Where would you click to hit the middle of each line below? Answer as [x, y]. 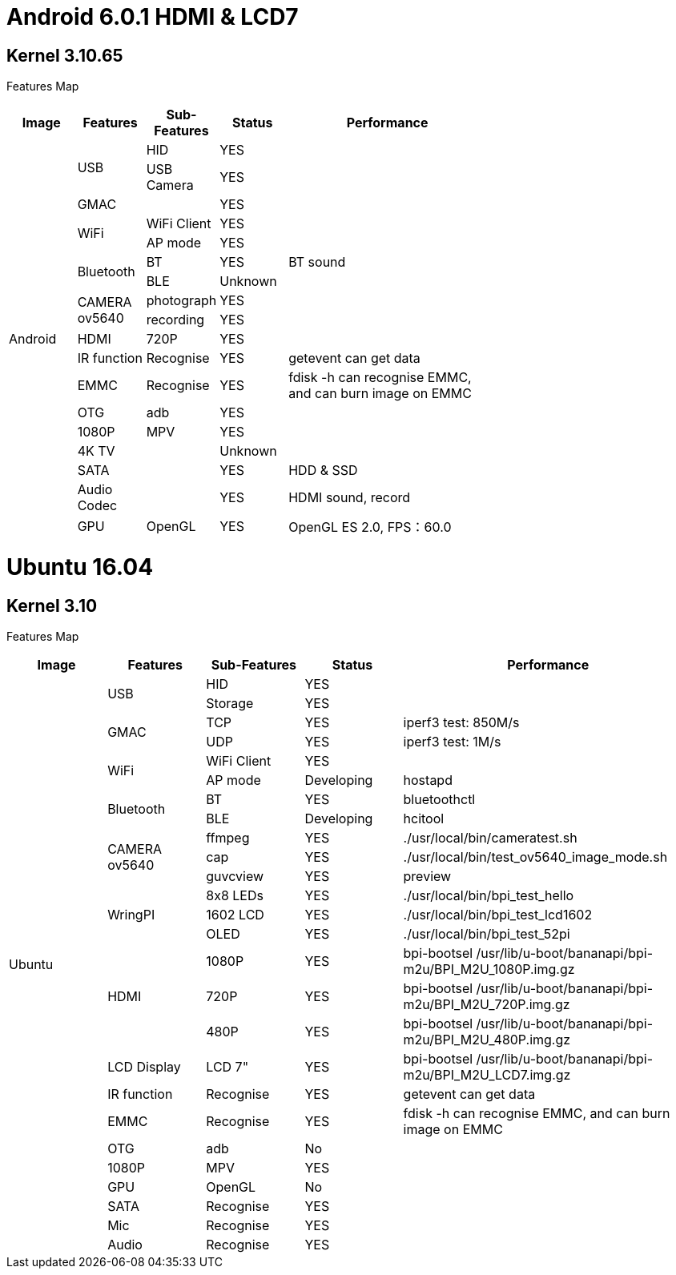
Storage [230, 704]
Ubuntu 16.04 [80, 567]
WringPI [131, 915]
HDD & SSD [323, 471]
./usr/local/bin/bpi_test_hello [489, 896]
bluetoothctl [439, 800]
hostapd [428, 780]
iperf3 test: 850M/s [461, 723]
